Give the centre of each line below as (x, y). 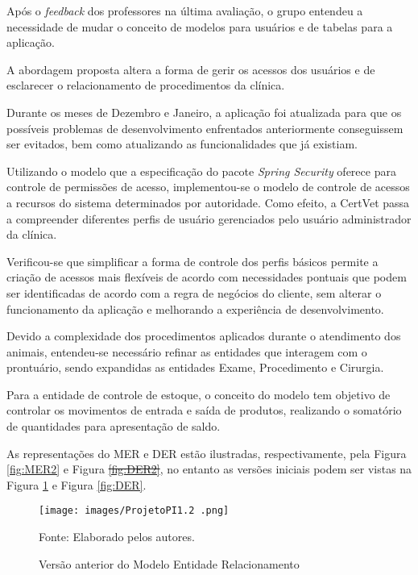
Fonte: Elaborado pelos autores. (117, 537)
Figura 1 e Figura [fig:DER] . (77, 484)
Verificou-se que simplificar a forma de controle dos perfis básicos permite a (192, 261)
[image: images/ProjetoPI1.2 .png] (134, 511)
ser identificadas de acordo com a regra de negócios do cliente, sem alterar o (194, 292)
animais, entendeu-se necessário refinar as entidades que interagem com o (187, 351)
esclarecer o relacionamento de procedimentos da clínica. (146, 85)
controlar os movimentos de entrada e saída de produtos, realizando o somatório (204, 410)
